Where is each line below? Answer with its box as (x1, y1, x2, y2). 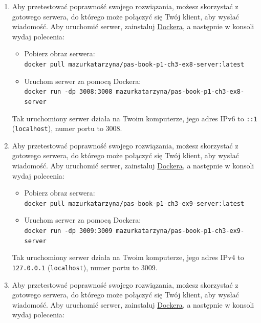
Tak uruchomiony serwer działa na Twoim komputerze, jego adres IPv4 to (12, 252, 244, 263)
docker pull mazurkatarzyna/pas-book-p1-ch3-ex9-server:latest (24, 200, 245, 207)
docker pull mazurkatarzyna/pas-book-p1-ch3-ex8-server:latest (24, 60, 245, 68)
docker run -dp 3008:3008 (24, 88, 113, 96)
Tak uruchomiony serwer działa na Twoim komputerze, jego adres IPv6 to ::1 (12, 113, 257, 123)
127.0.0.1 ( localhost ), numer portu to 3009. (12, 262, 158, 272)
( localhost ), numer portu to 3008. (12, 123, 122, 134)
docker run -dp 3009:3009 (24, 227, 113, 235)
